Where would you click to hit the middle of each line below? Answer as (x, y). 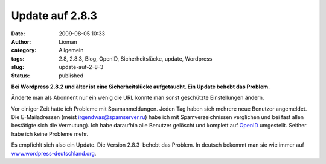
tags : (18, 59)
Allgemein (71, 50)
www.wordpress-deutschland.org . (54, 153)
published (71, 76)
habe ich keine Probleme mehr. (50, 134)
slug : (18, 67)
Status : (21, 76)
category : (24, 50)
